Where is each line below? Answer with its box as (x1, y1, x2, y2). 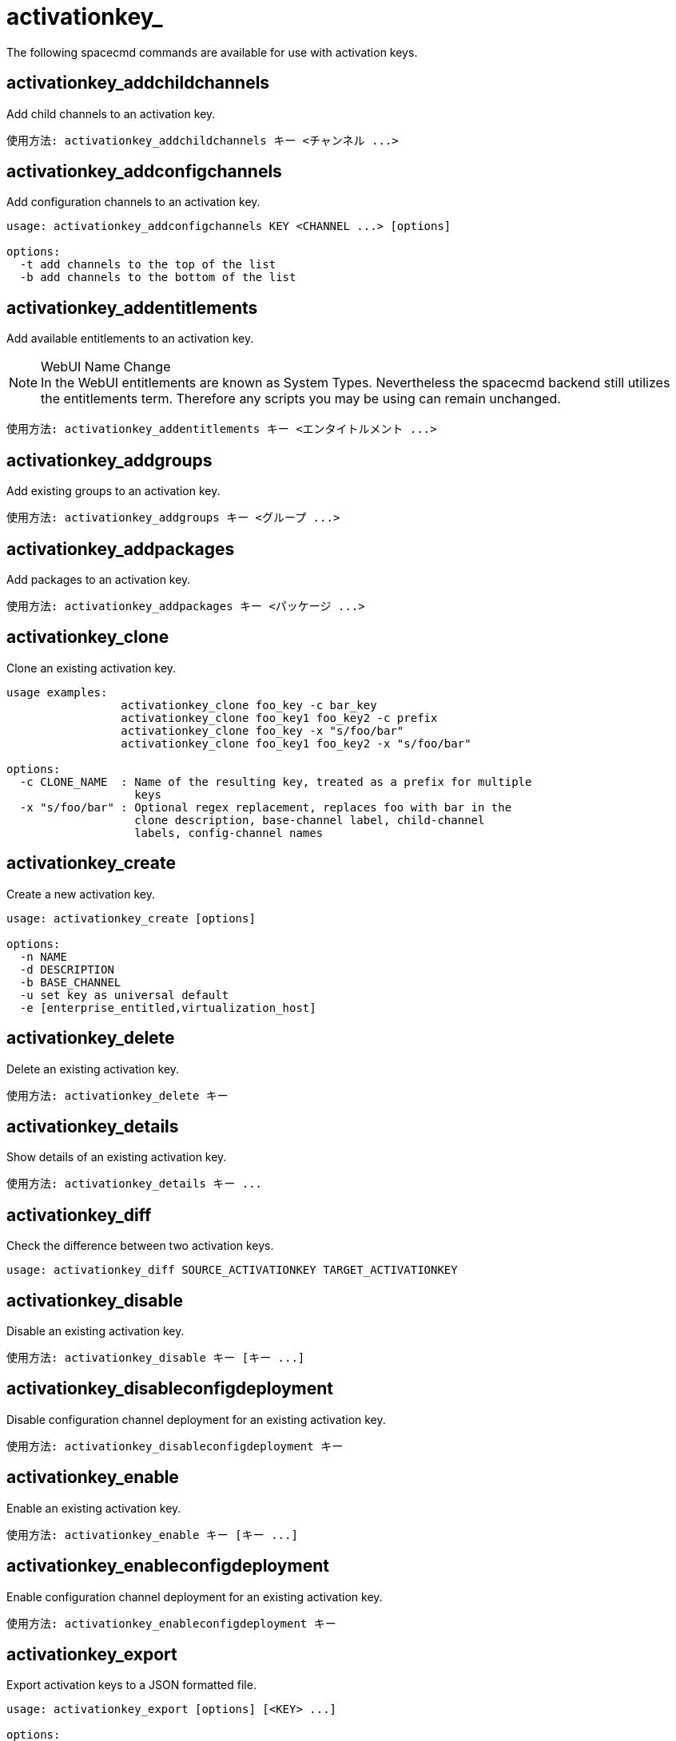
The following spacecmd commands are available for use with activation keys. (6, 45, 418, 59)
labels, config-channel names (134, 826, 324, 839)
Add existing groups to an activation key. (6, 484, 221, 498)
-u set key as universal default (19, 988, 229, 1001)
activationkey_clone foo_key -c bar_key (121, 698, 377, 712)
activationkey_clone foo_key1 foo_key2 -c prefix (121, 711, 438, 724)
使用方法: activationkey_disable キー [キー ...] (6, 1351, 305, 1365)
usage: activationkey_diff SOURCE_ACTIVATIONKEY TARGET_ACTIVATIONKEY (6, 1263, 458, 1277)
